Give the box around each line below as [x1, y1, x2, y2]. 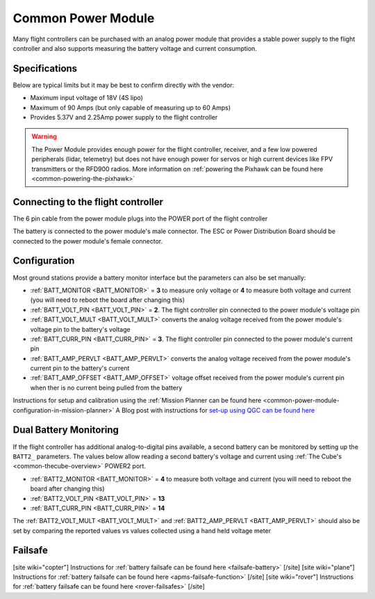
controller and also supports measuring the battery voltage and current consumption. [12, 44, 257, 52]
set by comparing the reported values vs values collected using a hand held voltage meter [12, 526, 272, 535]
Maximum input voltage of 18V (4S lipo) [30, 94, 144, 102]
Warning [31, 132, 57, 141]
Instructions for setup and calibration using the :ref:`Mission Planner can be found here [12, 397, 262, 405]
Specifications [12, 63, 78, 74]
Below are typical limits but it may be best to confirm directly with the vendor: [12, 81, 235, 89]
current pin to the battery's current [30, 364, 130, 372]
